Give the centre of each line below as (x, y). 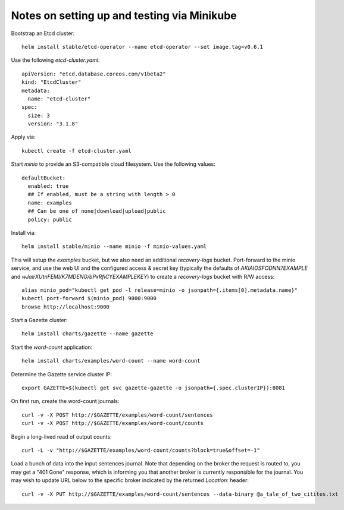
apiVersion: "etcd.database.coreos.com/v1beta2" (94, 74)
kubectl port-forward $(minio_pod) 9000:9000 (89, 298)
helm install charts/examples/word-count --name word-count (111, 361)
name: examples (50, 203)
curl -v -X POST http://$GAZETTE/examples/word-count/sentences (118, 415)
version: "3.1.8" (53, 124)
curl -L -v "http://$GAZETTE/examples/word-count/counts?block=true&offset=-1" (141, 450)
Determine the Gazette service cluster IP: (62, 374)
